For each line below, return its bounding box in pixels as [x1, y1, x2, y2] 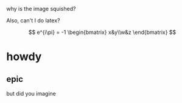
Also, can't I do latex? [6, 17, 60, 24]
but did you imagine [6, 90, 56, 97]
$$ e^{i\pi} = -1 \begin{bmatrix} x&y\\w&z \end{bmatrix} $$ [28, 28, 177, 36]
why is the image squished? [6, 5, 76, 12]
